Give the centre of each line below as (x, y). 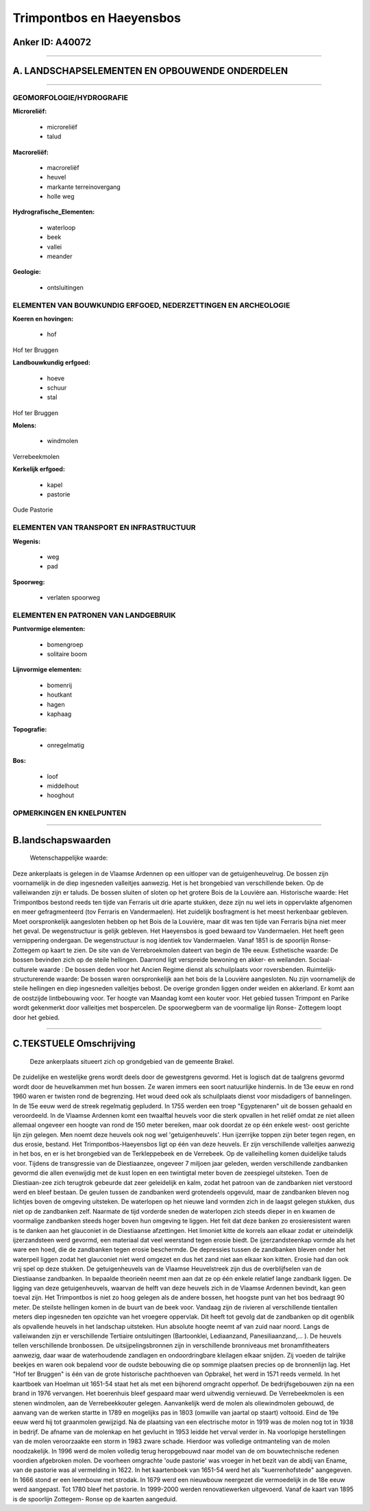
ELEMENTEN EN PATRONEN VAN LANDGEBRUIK (94, 615)
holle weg (61, 197)
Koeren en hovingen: (43, 319)
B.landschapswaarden (62, 840)
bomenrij (59, 685)
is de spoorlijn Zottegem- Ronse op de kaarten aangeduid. (95, 1499)
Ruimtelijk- (322, 969)
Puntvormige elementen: (49, 629)
